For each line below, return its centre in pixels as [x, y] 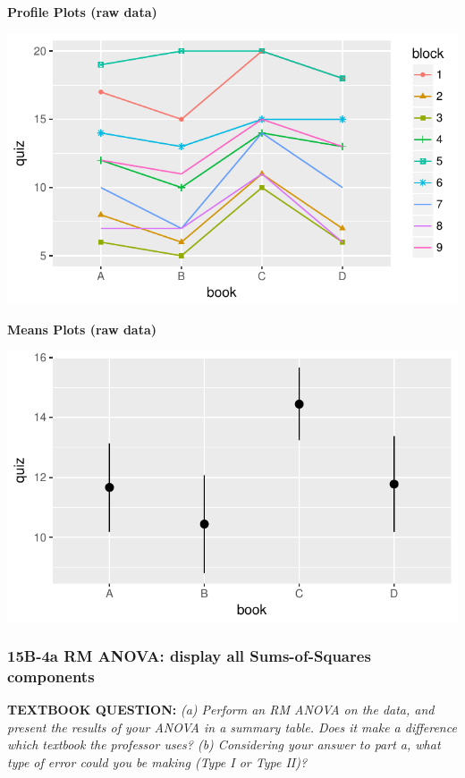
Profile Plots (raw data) [82, 12]
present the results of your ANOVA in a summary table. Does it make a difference [232, 727]
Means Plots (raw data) [82, 329]
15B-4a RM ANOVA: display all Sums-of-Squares [189, 656]
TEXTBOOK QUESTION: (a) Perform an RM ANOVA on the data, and [221, 710]
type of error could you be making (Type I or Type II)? [157, 762]
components [51, 676]
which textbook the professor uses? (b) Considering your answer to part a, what [224, 744]
